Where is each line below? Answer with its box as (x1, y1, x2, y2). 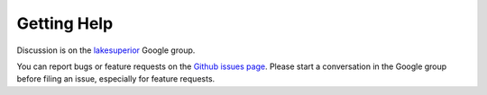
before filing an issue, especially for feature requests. (16, 73, 216, 84)
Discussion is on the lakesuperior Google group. (16, 45, 196, 56)
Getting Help (16, 13, 114, 33)
